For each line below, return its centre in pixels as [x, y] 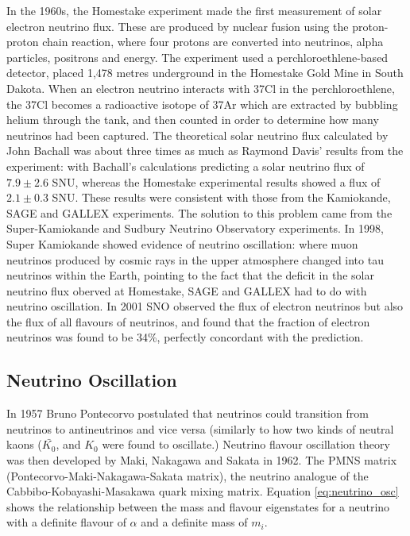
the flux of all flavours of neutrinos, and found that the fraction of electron [188, 321]
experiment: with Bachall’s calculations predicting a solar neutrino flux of [186, 166]
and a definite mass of [194, 522]
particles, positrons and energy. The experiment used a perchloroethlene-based [197, 57]
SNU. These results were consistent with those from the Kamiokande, [221, 197]
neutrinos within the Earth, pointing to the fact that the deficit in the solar [190, 275]
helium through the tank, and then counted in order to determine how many [193, 120]
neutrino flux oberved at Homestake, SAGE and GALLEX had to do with [187, 290]
